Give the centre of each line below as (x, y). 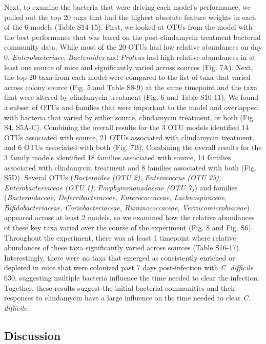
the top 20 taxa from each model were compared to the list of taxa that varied (127, 77)
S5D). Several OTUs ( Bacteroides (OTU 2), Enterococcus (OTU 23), (113, 177)
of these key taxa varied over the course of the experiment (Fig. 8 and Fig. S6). (129, 228)
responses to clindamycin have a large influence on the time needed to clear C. (127, 298)
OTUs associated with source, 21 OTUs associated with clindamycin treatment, (129, 137)
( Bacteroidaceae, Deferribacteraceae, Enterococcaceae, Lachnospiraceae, (116, 197)
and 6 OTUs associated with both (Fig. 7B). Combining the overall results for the (133, 147)
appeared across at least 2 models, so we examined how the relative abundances (129, 217)
